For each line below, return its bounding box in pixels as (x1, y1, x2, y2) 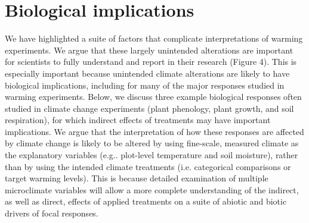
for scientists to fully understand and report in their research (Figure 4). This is (5, 55, 297, 68)
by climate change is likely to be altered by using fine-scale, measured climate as (5, 137, 299, 149)
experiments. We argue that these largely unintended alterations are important (5, 43, 293, 56)
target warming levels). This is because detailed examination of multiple (5, 172, 268, 184)
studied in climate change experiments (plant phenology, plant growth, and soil (5, 102, 294, 114)
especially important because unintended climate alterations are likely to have (5, 67, 290, 79)
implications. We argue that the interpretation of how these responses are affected (5, 125, 304, 137)
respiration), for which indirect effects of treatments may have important (5, 114, 271, 126)
